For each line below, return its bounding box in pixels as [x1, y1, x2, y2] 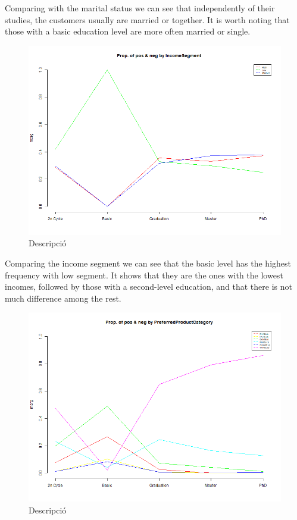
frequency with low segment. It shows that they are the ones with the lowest [5, 268, 283, 281]
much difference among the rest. [5, 292, 121, 304]
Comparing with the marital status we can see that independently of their [5, 2, 275, 14]
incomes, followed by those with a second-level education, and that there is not [5, 280, 292, 293]
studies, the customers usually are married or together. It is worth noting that [5, 13, 290, 26]
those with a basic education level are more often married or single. [5, 25, 251, 37]
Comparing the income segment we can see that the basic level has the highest [5, 256, 291, 269]
